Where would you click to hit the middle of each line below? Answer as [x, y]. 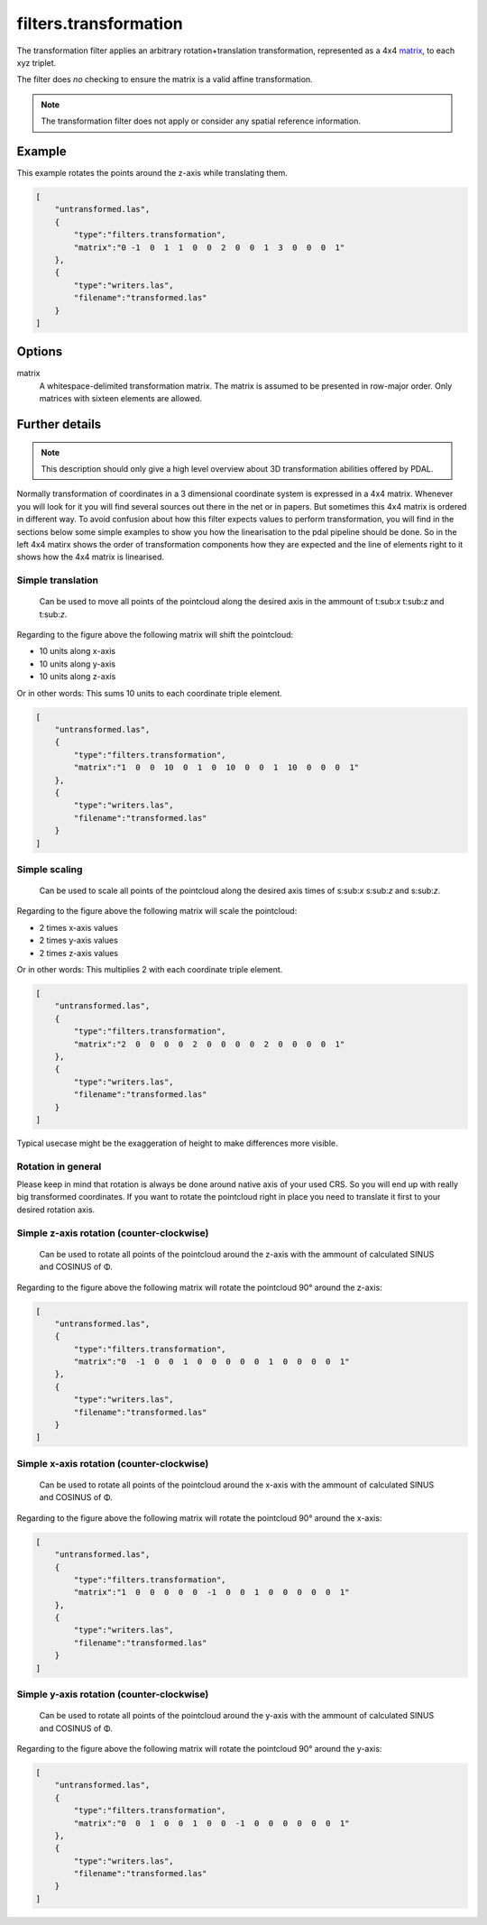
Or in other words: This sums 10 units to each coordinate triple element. [150, 693]
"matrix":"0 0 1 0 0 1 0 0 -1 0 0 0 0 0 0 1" [211, 1823]
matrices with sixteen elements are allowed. [121, 399]
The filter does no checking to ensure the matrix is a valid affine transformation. [165, 79]
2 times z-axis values [79, 953]
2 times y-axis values [79, 940]
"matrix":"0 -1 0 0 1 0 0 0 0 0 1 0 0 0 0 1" [211, 1362]
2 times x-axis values [79, 927]
